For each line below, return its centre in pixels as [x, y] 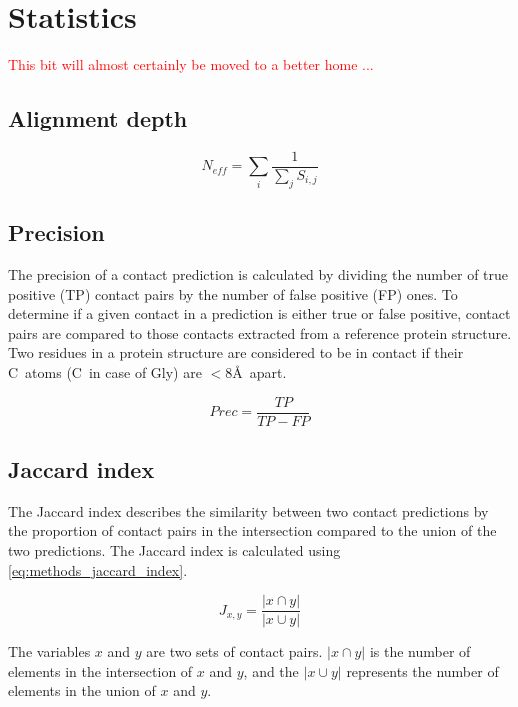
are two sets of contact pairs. [234, 651]
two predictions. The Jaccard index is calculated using [174, 550]
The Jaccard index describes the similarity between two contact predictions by [248, 510]
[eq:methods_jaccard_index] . [98, 569]
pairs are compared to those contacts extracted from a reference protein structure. [260, 332]
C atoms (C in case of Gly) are [105, 371]
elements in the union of [82, 690]
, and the [271, 670]
